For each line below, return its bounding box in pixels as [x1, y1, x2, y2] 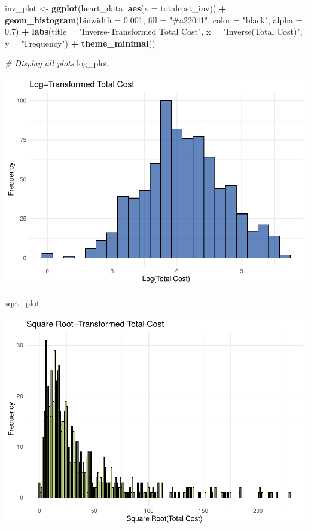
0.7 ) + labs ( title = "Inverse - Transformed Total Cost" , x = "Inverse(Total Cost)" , [5, 25, 303, 38]
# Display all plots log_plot [5, 57, 108, 69]
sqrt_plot [5, 297, 40, 309]
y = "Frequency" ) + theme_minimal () [5, 36, 155, 49]
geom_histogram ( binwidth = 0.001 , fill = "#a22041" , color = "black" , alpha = [5, 13, 303, 26]
